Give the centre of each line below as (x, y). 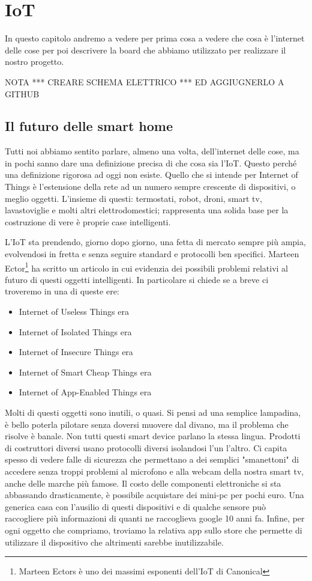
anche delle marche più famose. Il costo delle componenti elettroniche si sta (143, 483)
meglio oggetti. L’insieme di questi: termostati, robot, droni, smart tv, (133, 198)
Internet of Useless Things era (74, 312)
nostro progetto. (34, 62)
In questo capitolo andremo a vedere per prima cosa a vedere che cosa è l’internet (155, 38)
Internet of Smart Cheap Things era (85, 372)
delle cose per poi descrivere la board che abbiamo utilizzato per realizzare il (145, 50)
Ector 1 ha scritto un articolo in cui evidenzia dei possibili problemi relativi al (147, 267)
